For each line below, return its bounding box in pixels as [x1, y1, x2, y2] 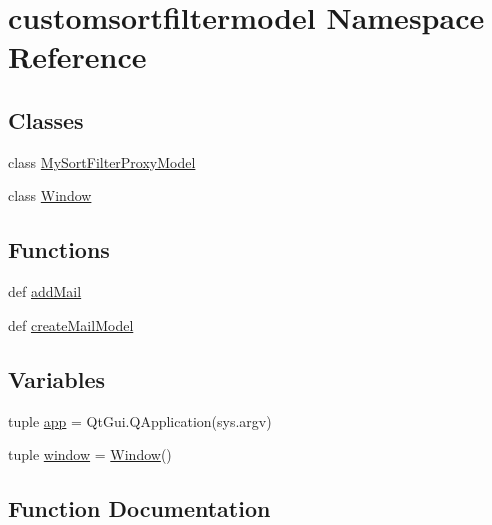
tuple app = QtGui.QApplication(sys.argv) [8, 410, 272, 431]
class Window [8, 185, 92, 206]
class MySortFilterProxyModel [8, 151, 196, 172]
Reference [8, 36, 147, 77]
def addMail [8, 281, 82, 302]
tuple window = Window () [8, 444, 172, 465]
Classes [8, 104, 84, 135]
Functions [8, 234, 110, 265]
